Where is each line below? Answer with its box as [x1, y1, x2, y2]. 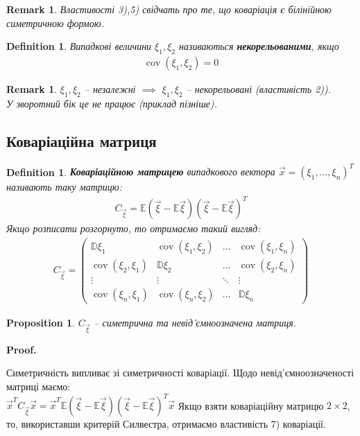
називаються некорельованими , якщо [178, 39, 339, 53]
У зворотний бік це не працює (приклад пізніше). [6, 96, 217, 110]
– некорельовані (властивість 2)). [186, 82, 332, 96]
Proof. [6, 342, 37, 356]
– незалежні [84, 82, 136, 96]
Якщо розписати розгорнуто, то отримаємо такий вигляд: [6, 221, 261, 236]
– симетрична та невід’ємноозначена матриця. [94, 315, 297, 330]
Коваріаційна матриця [6, 130, 157, 151]
